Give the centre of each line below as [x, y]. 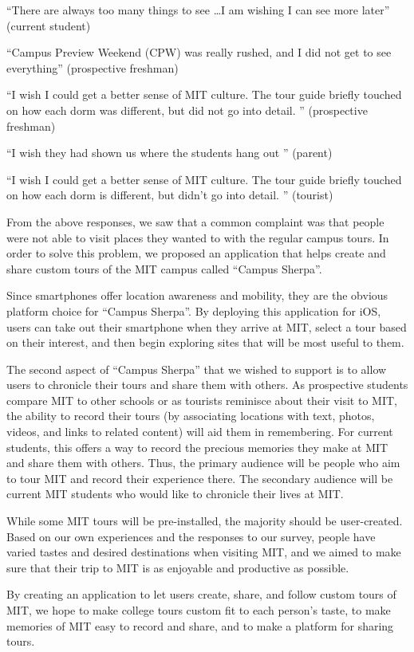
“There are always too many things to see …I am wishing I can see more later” [198, 10]
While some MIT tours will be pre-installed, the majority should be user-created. [205, 521]
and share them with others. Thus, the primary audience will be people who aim [203, 463]
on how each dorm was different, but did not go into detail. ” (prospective [187, 110]
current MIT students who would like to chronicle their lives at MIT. [175, 494]
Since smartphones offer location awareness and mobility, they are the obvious [197, 295]
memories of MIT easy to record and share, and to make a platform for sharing [200, 625]
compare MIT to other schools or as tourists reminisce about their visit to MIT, [202, 400]
